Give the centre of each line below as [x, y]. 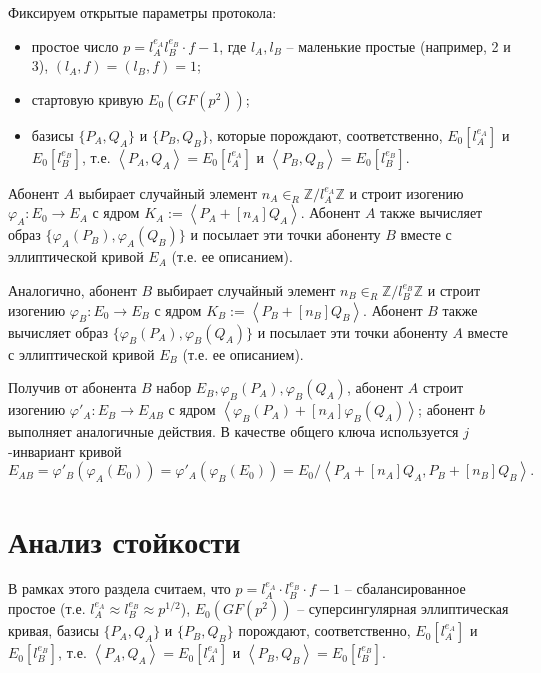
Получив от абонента [72, 387]
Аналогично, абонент [72, 289]
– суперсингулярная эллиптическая [403, 608]
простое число [75, 45]
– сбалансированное [405, 588]
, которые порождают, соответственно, [325, 134]
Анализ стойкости [124, 540]
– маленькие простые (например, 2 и [398, 45]
